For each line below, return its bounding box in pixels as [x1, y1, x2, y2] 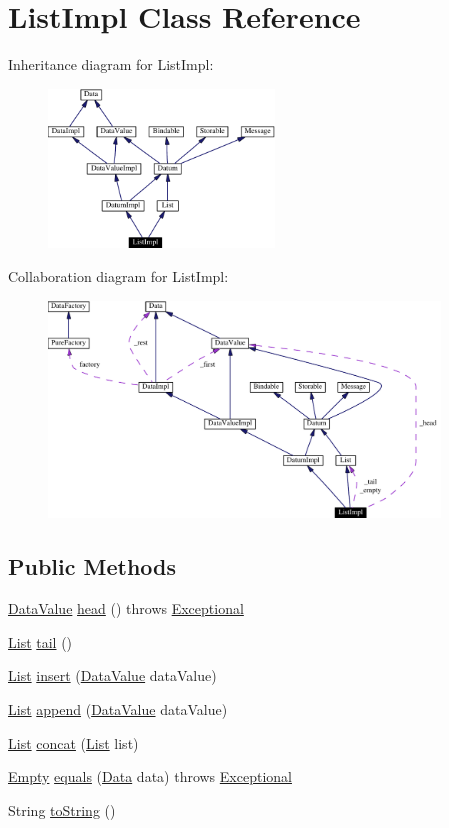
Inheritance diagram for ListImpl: [8, 54, 214, 75]
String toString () [8, 799, 116, 820]
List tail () [8, 631, 73, 652]
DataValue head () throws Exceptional [8, 598, 244, 619]
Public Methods [8, 551, 177, 582]
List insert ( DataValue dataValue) [8, 665, 217, 686]
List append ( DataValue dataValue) [8, 698, 228, 719]
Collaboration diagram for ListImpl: [8, 265, 229, 286]
